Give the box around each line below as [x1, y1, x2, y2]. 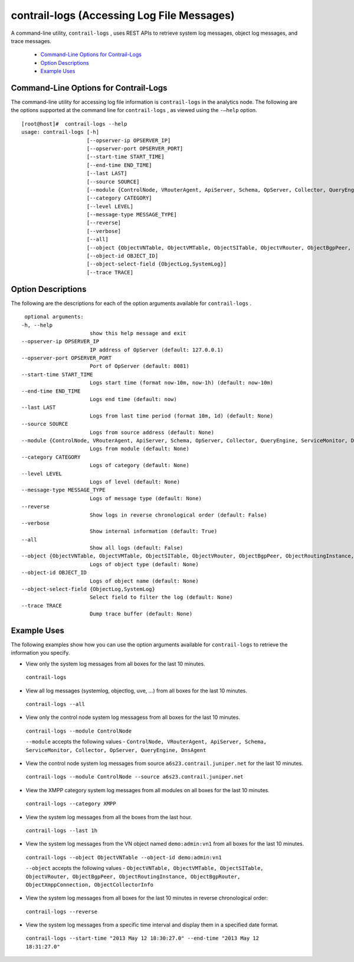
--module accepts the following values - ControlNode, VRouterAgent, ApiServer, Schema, [25, 738, 267, 746]
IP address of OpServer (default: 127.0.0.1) [89, 346, 224, 353]
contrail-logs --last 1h [25, 827, 97, 834]
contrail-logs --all [25, 701, 86, 708]
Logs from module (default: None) [89, 445, 190, 452]
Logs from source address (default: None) [89, 429, 215, 436]
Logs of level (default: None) [89, 478, 180, 485]
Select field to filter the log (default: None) [89, 594, 233, 601]
